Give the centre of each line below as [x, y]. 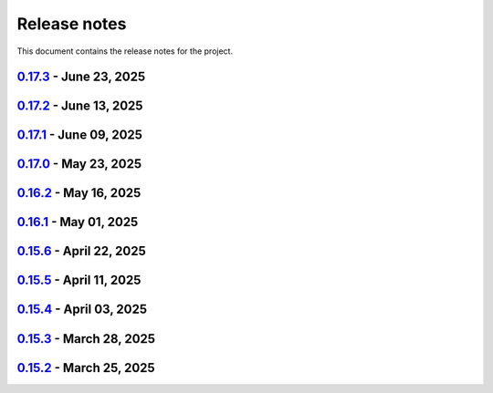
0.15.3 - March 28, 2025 [86, 339]
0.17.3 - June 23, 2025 [81, 77]
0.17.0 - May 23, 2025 [79, 164]
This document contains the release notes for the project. [125, 51]
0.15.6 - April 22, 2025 [81, 251]
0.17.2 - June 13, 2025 [80, 106]
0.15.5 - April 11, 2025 [79, 280]
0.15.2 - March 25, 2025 [86, 368]
